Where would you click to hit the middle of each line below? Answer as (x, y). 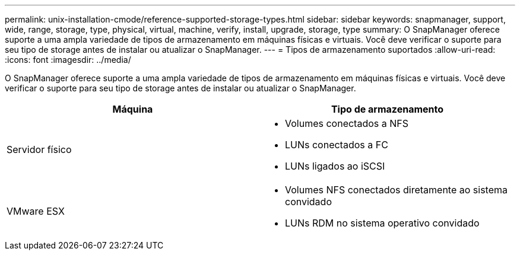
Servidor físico (39, 149)
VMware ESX (36, 211)
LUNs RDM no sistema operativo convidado (382, 223)
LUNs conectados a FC (337, 145)
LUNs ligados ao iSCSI (335, 166)
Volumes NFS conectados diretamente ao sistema (397, 190)
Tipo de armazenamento (387, 109)
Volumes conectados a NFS (347, 123)
